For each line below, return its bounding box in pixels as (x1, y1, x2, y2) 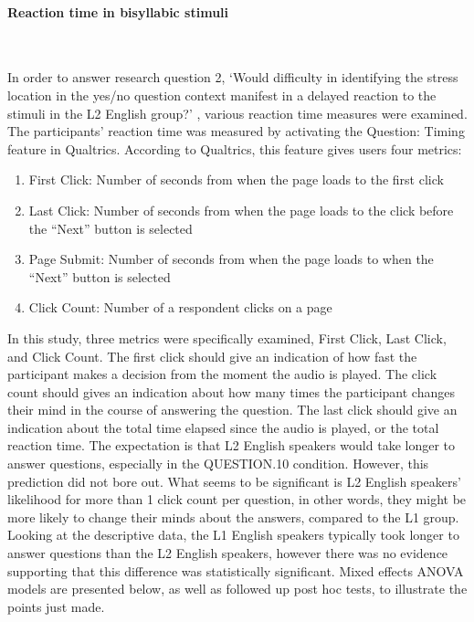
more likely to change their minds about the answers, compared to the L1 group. (7, 507, 459, 526)
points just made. (7, 596, 105, 616)
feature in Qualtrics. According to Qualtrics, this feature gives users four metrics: (7, 139, 462, 158)
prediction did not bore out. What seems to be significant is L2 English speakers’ (7, 471, 461, 490)
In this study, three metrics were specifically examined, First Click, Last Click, (7, 328, 447, 347)
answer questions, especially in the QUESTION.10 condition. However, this (7, 454, 429, 473)
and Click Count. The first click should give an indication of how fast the (7, 346, 417, 365)
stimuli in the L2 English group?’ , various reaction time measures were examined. (7, 103, 468, 122)
